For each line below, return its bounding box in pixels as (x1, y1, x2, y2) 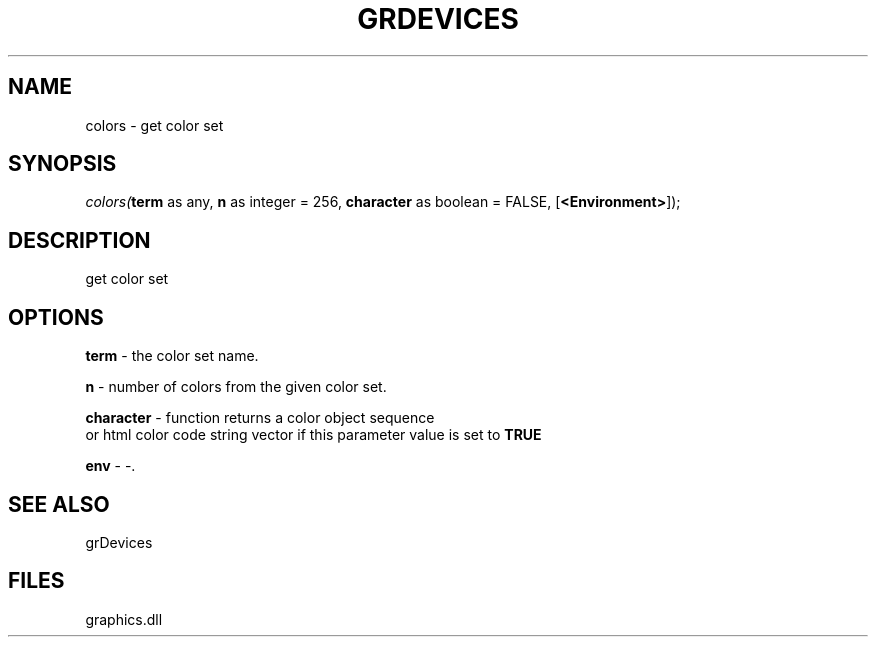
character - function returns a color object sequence (85, 409, 435, 427)
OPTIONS (8, 304, 104, 330)
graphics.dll (85, 610, 163, 628)
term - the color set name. (85, 347, 259, 365)
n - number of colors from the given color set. (85, 378, 387, 396)
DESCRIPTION (8, 227, 151, 253)
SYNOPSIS (8, 151, 117, 177)
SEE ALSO (8, 491, 110, 517)
